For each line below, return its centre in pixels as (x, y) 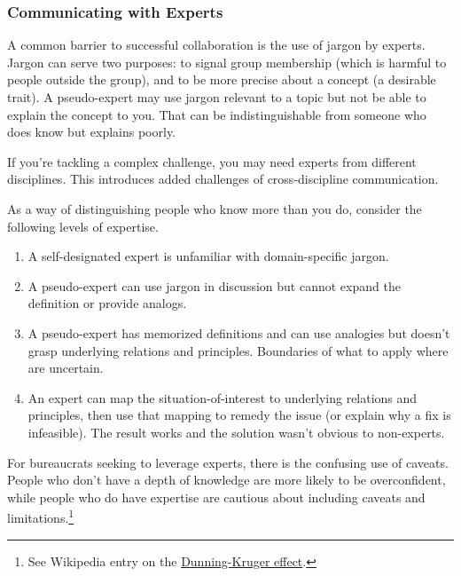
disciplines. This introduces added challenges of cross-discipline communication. (223, 179)
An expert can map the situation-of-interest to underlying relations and (223, 397)
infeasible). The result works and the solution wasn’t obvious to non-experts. (236, 432)
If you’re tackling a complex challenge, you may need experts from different (212, 161)
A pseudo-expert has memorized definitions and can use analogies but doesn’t (239, 332)
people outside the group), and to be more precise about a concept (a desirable (222, 79)
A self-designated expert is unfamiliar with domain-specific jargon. (208, 256)
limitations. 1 (41, 516)
